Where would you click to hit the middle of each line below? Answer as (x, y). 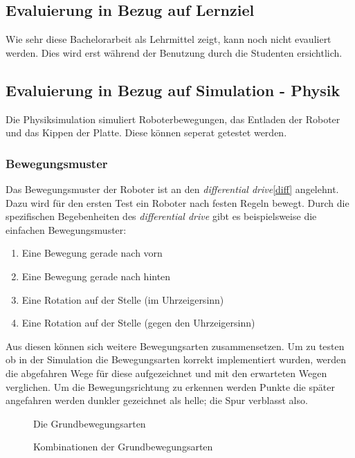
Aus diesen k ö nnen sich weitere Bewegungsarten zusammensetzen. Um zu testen (175, 346)
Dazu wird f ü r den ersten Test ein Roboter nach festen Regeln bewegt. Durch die (177, 202)
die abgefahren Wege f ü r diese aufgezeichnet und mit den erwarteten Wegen (166, 373)
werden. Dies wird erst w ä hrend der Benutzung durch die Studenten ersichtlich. (174, 52)
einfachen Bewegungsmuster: (66, 229)
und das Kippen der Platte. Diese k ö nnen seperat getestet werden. (146, 132)
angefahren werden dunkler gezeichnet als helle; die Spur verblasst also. (157, 400)
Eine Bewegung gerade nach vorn (92, 253)
